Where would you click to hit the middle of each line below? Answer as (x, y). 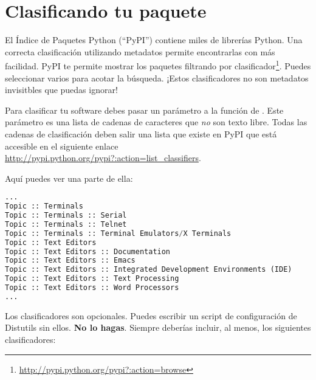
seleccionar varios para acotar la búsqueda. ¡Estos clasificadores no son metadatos (157, 78)
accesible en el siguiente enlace (62, 146)
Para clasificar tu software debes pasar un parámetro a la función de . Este (144, 110)
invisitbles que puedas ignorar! (61, 90)
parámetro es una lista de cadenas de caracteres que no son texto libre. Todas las (156, 122)
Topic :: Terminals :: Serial (66, 216)
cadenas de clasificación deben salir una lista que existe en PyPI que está (141, 133)
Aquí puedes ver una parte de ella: (69, 178)
